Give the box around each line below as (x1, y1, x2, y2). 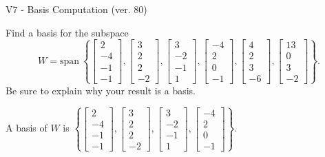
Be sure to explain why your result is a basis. (6, 83, 196, 97)
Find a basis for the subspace (6, 25, 129, 39)
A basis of (6, 121, 48, 135)
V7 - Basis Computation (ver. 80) (6, 2, 147, 16)
